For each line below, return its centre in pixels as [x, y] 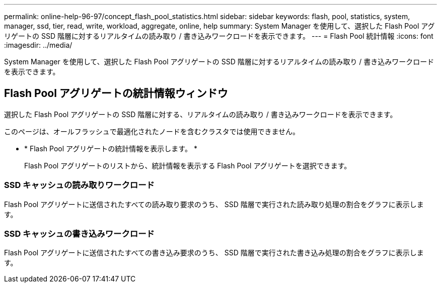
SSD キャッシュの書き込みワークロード [79, 233]
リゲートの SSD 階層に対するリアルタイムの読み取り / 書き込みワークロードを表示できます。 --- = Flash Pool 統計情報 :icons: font [219, 36]
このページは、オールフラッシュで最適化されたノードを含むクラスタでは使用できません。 [152, 131]
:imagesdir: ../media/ [38, 45]
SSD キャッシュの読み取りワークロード [79, 185]
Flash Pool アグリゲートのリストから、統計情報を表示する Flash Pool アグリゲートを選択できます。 [188, 165]
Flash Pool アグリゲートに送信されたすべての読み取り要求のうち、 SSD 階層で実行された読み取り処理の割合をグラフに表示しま [214, 204]
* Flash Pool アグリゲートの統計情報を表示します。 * [111, 148]
